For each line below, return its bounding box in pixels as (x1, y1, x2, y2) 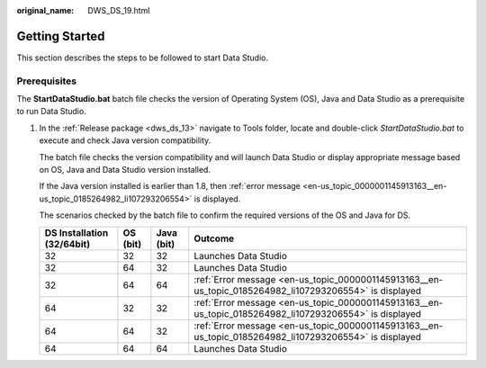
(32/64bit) (44, 238, 90, 250)
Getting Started (16, 28, 105, 44)
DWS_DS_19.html (87, 5, 150, 15)
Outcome (193, 232, 235, 245)
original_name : (16, 5, 75, 15)
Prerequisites (16, 75, 76, 87)
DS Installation (44, 226, 109, 238)
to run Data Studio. (16, 106, 87, 117)
